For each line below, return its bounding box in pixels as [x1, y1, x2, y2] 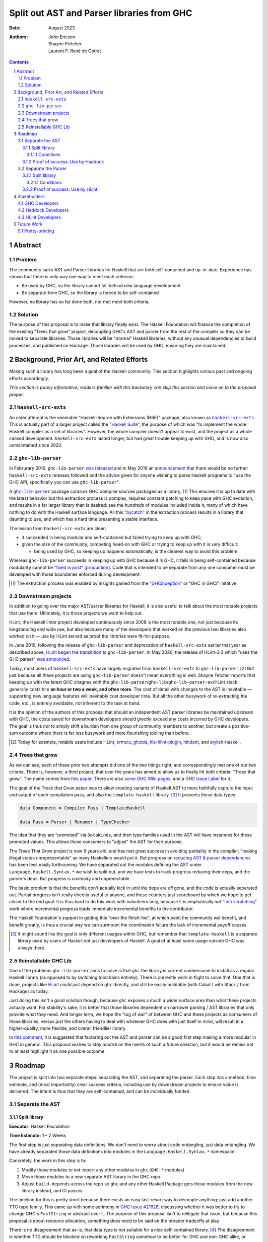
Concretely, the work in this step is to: [9, 1158, 87, 1164]
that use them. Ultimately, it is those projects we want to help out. [9, 610, 143, 616]
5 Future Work [13, 221, 43, 227]
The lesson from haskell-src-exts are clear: [9, 525, 106, 531]
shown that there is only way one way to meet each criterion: [9, 274, 134, 280]
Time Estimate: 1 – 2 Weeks [9, 1133, 67, 1139]
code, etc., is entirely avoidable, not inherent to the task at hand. [9, 700, 141, 706]
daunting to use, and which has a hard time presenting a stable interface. [9, 516, 159, 522]
